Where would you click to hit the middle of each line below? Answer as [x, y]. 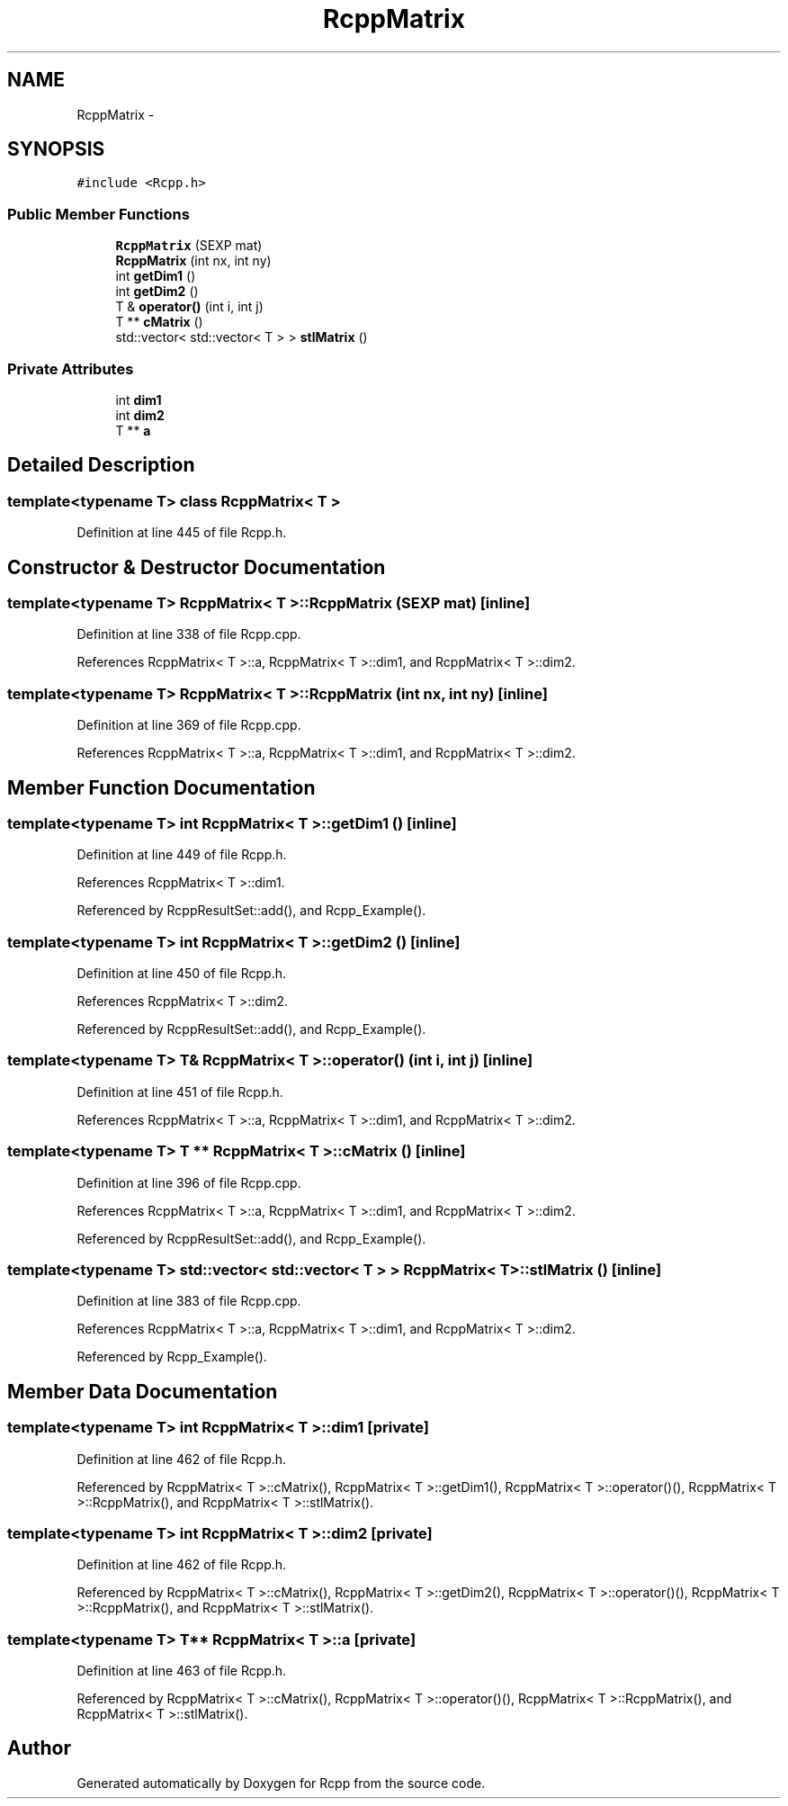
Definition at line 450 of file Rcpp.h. [181, 974]
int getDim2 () [157, 292]
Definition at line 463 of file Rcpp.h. [182, 1671]
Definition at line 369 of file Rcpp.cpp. [189, 725]
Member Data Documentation [143, 1391]
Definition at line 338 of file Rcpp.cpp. [189, 634]
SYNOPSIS [56, 149]
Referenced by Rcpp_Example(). [172, 1357]
